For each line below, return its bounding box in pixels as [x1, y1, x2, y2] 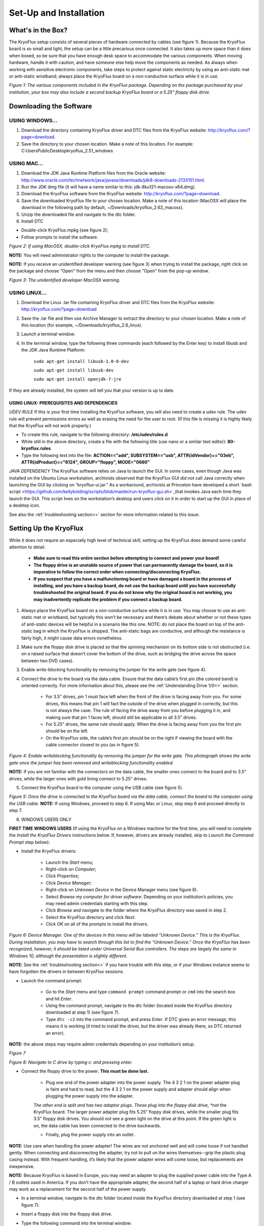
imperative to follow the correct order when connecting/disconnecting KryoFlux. [33, 569, 201, 575]
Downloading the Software [9, 102, 92, 110]
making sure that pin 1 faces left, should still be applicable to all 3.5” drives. [45, 714, 198, 720]
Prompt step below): [9, 839, 50, 845]
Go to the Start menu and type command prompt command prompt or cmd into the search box [45, 989, 236, 995]
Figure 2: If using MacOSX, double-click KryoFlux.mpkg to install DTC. [9, 243, 151, 249]
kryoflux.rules [21, 445, 51, 451]
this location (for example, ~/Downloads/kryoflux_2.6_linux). [21, 322, 143, 328]
